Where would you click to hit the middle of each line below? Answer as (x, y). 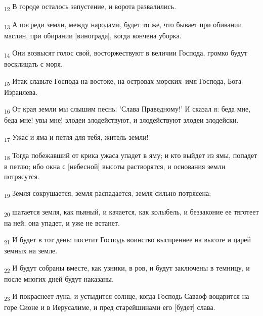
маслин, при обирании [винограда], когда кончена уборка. (93, 36)
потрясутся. (22, 176)
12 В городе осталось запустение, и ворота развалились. (90, 7)
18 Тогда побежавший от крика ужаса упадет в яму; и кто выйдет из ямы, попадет (131, 156)
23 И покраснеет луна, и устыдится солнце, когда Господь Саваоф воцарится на (127, 296)
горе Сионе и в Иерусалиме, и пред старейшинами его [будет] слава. (110, 307)
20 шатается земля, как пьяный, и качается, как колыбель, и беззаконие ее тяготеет (131, 212)
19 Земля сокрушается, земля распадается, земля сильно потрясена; (108, 194)
